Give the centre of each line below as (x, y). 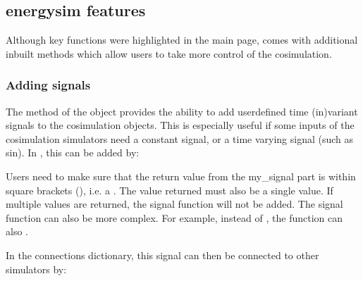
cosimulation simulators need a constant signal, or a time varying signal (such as (180, 138)
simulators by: (36, 269)
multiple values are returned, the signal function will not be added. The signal (174, 204)
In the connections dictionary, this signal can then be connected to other (162, 255)
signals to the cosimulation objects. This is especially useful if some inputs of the (180, 125)
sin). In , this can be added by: (73, 152)
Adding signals (48, 85)
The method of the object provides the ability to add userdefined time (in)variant (182, 111)
